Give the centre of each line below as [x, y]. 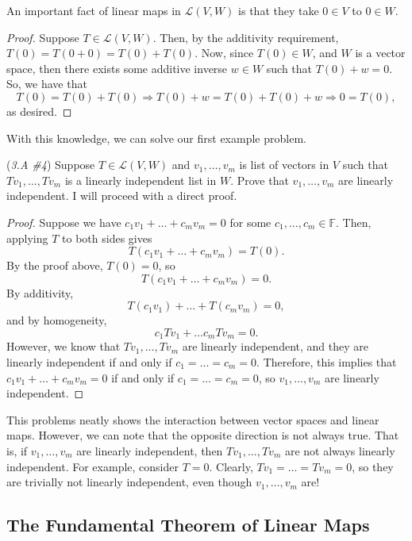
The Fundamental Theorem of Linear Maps [188, 525]
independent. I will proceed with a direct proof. [122, 196]
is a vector [380, 53]
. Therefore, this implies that [327, 361]
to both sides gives [107, 238]
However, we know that [64, 346]
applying [27, 238]
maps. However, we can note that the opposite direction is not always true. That [203, 435]
